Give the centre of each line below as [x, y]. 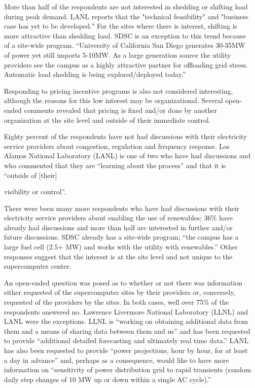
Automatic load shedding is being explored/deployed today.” [95, 74]
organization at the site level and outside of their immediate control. [107, 120]
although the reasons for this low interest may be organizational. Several [113, 100]
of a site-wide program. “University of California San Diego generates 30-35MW [125, 45]
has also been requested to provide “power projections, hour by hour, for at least [126, 350]
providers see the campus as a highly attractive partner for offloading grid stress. [126, 64]
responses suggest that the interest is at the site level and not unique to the [118, 256]
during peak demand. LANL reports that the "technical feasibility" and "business [126, 16]
